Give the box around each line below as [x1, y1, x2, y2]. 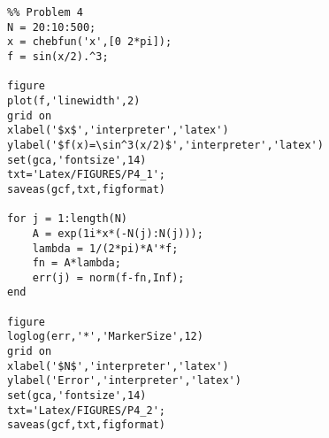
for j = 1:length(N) [7, 212, 128, 226]
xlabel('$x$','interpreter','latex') [7, 124, 229, 137]
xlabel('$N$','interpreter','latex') [7, 359, 229, 373]
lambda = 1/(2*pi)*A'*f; [32, 242, 179, 255]
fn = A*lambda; [32, 257, 121, 270]
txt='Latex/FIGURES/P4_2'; [7, 403, 165, 417]
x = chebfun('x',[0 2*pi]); [7, 35, 172, 49]
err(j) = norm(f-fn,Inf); [32, 271, 185, 284]
